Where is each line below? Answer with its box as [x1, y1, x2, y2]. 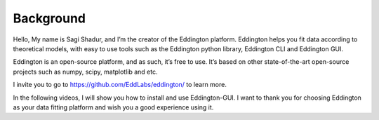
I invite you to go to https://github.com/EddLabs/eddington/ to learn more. [13, 81, 227, 89]
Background [13, 11, 86, 26]
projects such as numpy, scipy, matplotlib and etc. [13, 67, 158, 76]
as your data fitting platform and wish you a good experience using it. [13, 102, 214, 112]
